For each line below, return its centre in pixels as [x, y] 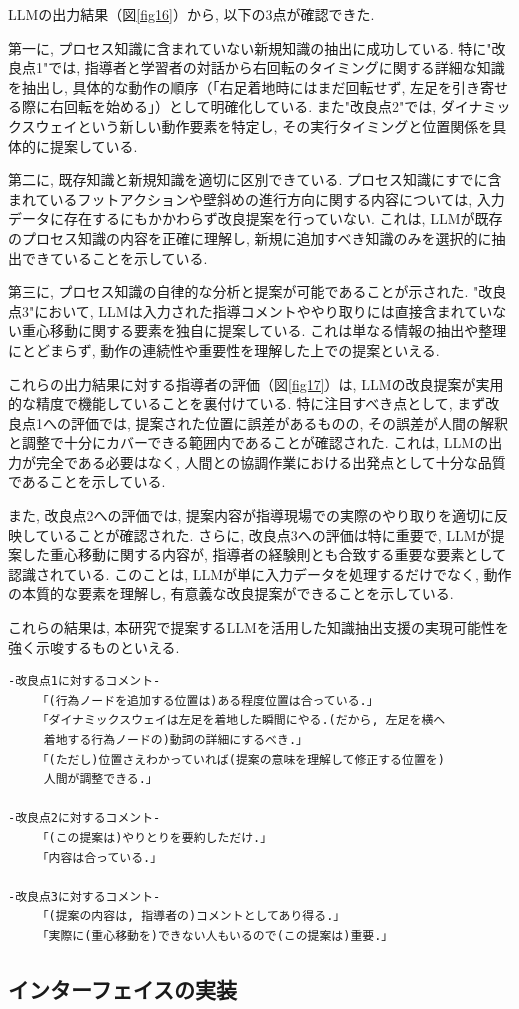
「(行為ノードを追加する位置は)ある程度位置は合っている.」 [207, 700]
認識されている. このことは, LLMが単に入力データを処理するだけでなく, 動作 [260, 573]
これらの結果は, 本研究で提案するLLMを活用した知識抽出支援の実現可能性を [258, 627]
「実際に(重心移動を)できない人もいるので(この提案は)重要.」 [215, 935]
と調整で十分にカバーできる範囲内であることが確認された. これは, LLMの [248, 442]
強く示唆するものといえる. [94, 646]
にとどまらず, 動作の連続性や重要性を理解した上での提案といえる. [224, 349]
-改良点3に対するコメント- [84, 896]
